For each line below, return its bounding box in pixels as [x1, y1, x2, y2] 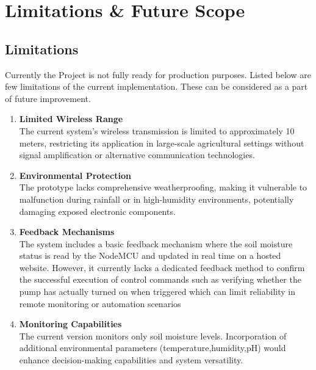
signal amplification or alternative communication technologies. [19, 148, 255, 161]
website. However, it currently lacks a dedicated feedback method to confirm [19, 261, 305, 274]
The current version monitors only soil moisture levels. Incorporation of [19, 329, 287, 342]
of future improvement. [5, 92, 91, 104]
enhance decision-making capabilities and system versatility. [19, 354, 243, 366]
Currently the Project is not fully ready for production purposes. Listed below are [5, 68, 311, 81]
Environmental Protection [19, 169, 131, 181]
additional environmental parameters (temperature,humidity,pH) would [19, 341, 286, 354]
